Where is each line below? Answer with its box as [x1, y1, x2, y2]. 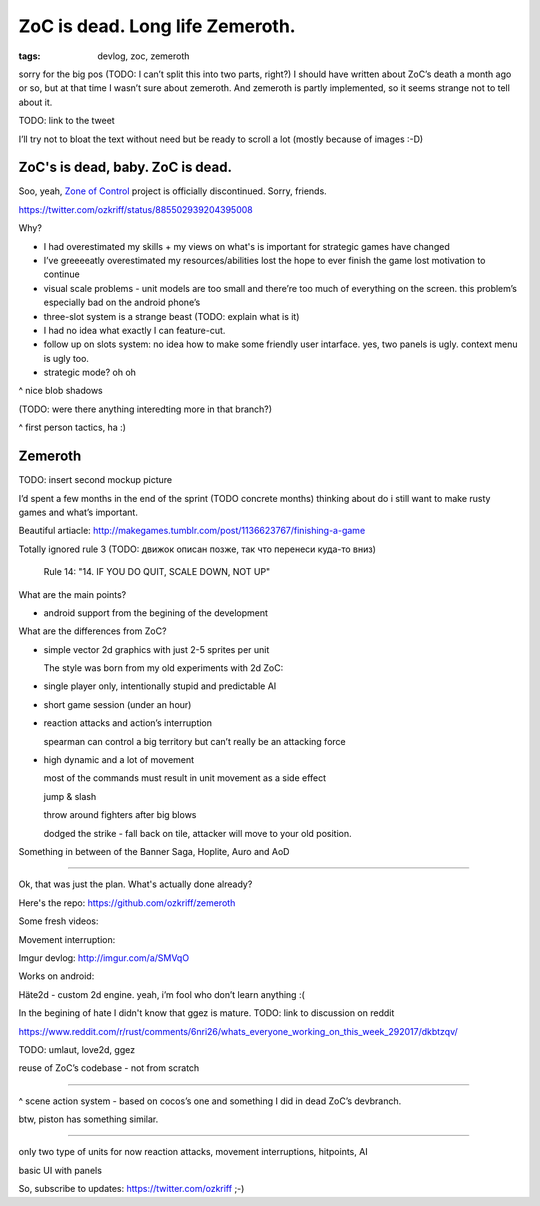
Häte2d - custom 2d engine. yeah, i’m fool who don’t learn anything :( [18, 988, 305, 1000]
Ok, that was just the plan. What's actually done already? [18, 878, 253, 890]
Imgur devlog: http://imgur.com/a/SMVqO [18, 951, 190, 964]
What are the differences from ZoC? [18, 625, 167, 637]
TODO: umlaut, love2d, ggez [18, 1043, 135, 1055]
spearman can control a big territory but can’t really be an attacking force [43, 735, 346, 747]
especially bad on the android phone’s [43, 296, 201, 309]
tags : [18, 50, 41, 62]
